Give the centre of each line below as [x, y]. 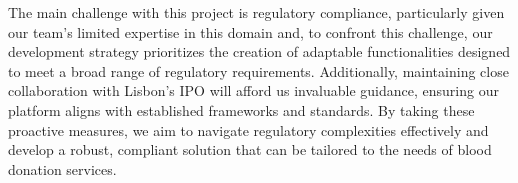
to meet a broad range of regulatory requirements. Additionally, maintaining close [258, 70]
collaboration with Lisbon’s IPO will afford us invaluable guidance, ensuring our [253, 90]
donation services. [62, 168]
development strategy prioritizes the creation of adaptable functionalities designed [259, 51]
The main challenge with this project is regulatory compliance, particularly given [256, 12]
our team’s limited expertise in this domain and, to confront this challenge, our [250, 31]
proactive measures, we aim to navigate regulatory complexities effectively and [248, 129]
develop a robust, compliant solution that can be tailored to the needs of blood [250, 149]
